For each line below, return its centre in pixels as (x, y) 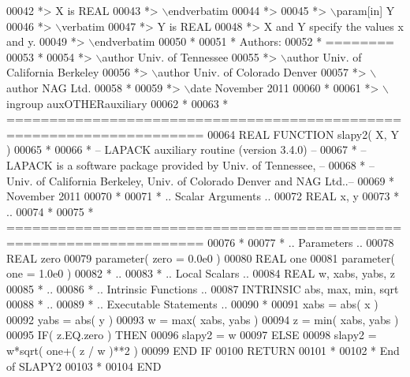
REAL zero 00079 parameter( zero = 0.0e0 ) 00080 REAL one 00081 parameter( (201, 258)
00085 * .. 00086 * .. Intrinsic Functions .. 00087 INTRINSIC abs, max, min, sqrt (203, 288)
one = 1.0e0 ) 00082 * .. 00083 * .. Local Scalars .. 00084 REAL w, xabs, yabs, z (201, 273)
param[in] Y (365, 10)
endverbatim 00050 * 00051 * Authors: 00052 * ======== (244, 41)
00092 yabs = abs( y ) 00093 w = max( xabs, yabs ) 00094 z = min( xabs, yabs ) (203, 319)
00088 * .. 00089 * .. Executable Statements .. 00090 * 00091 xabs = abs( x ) (192, 304)
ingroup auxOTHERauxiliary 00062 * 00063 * (117, 103)
